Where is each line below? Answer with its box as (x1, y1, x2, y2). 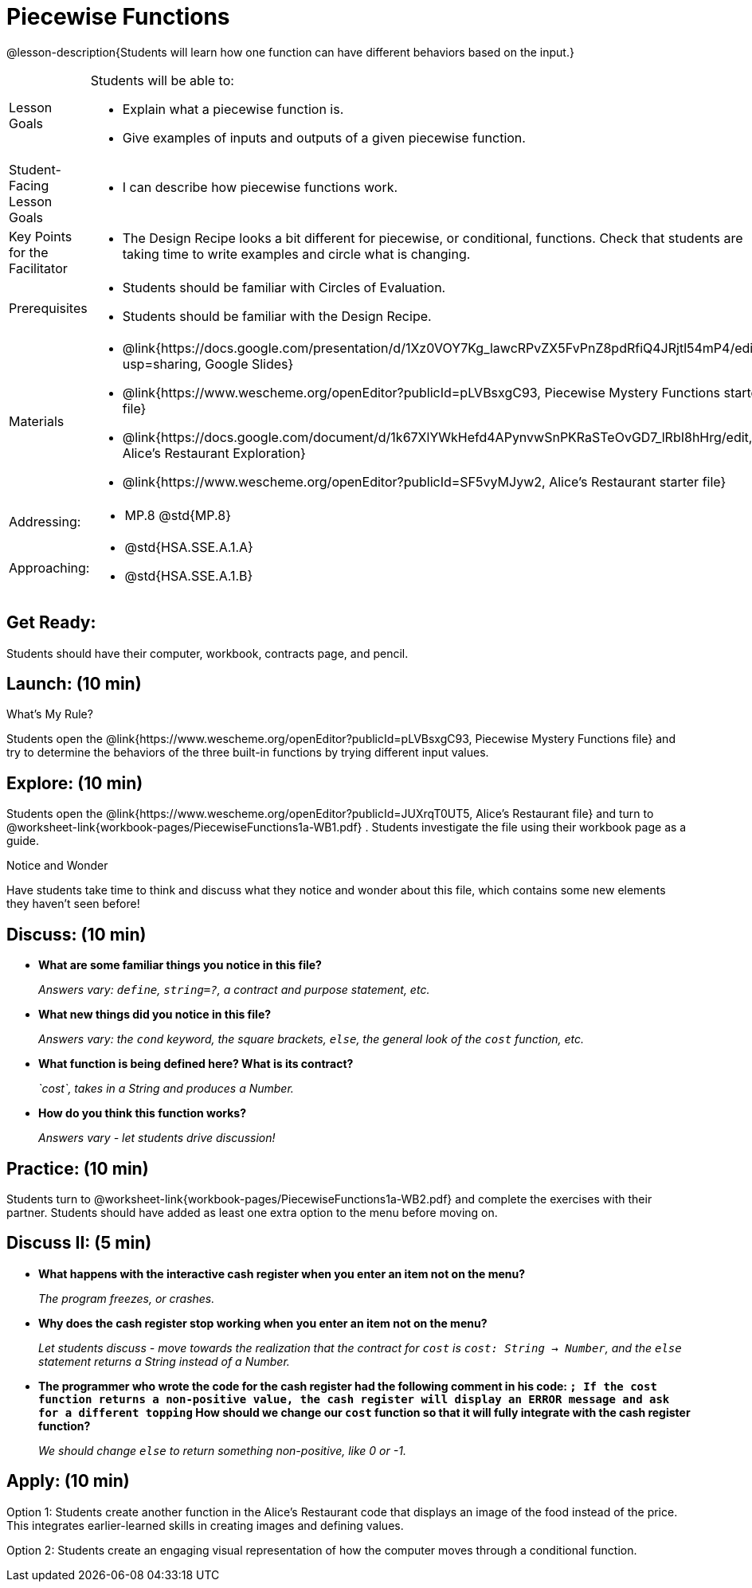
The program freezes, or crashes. (38, 1291, 215, 1305)
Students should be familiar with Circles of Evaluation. (122, 279, 446, 295)
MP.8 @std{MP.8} (124, 507, 231, 523)
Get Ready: (6, 612, 96, 633)
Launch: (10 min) (6, 674, 142, 694)
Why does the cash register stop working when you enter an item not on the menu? (38, 1316, 488, 1330)
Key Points (9, 228, 72, 244)
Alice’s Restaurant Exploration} (122, 444, 306, 461)
